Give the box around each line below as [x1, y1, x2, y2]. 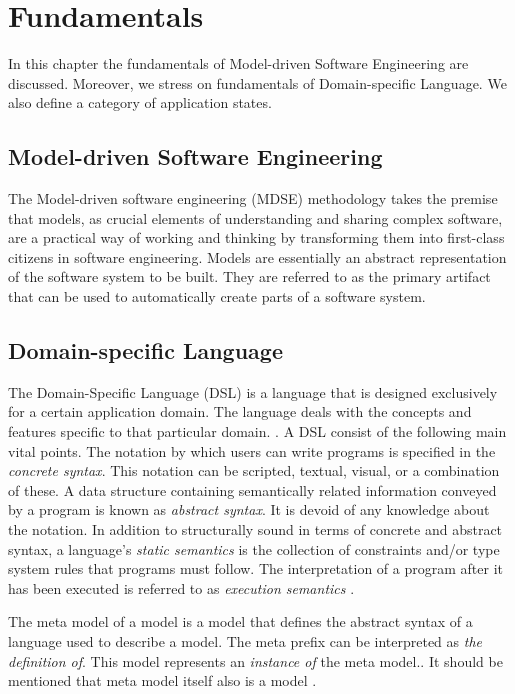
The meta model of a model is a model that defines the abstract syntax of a [8, 611, 473, 632]
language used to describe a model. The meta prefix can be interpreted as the [8, 631, 482, 651]
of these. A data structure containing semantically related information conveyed [8, 479, 497, 500]
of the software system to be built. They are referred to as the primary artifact [8, 266, 491, 287]
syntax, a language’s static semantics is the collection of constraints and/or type [8, 538, 500, 559]
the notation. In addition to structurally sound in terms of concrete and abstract [8, 519, 503, 540]
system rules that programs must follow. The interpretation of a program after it [8, 558, 503, 579]
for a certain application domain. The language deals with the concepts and [8, 401, 472, 422]
